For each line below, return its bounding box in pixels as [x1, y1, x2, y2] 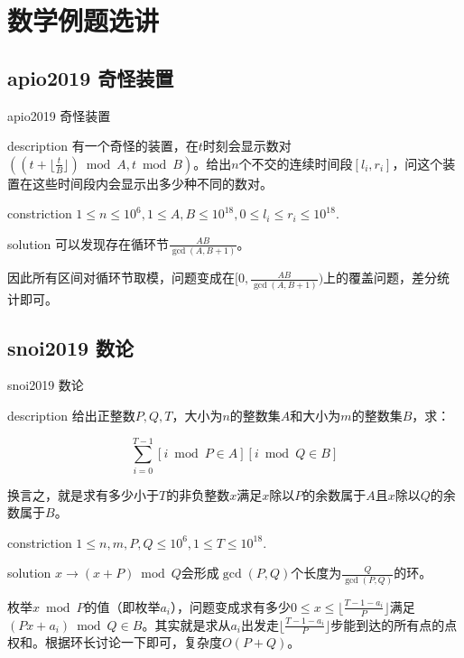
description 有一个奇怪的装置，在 [7, 136, 199, 155]
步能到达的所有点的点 [330, 615, 458, 634]
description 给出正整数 [7, 405, 135, 424]
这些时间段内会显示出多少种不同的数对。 [32, 173, 273, 192]
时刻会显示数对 [202, 136, 292, 155]
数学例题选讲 [7, 2, 160, 39]
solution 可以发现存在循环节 [7, 234, 169, 253]
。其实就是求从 [142, 615, 231, 634]
